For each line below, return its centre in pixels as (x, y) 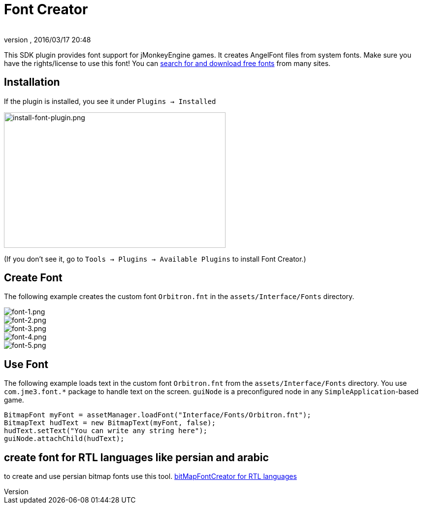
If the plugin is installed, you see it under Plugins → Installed (110, 101)
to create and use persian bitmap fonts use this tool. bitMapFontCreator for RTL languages (150, 476)
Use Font (26, 364)
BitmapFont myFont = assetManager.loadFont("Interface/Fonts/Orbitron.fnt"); (158, 415)
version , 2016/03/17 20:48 (48, 39)
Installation (32, 82)
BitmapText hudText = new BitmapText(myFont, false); (110, 423)
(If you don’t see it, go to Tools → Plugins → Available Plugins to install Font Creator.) (155, 259)
